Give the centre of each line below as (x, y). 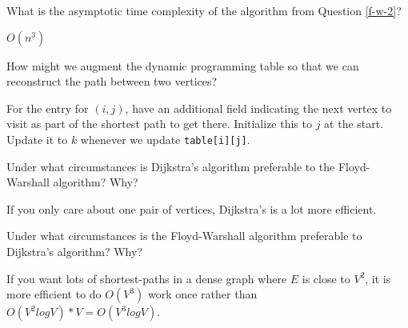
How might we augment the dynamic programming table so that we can (183, 65)
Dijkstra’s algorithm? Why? (75, 251)
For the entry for (48, 108)
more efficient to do (54, 294)
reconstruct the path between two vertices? (112, 81)
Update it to (37, 139)
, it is (378, 278)
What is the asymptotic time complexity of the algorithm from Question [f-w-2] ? (204, 10)
